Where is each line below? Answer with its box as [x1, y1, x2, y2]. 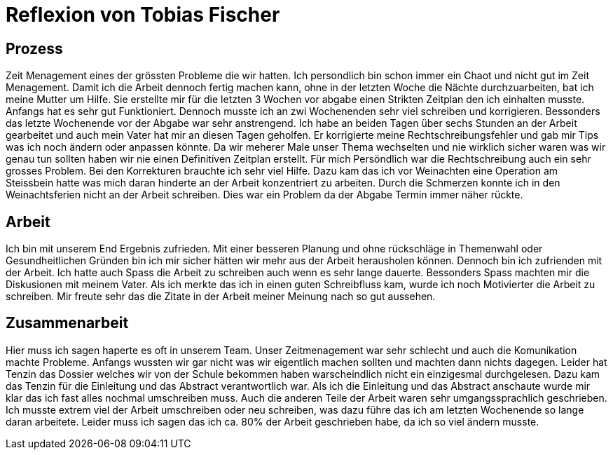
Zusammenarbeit [6, 314, 129, 332]
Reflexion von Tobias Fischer [6, 3, 280, 27]
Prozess [6, 39, 63, 57]
